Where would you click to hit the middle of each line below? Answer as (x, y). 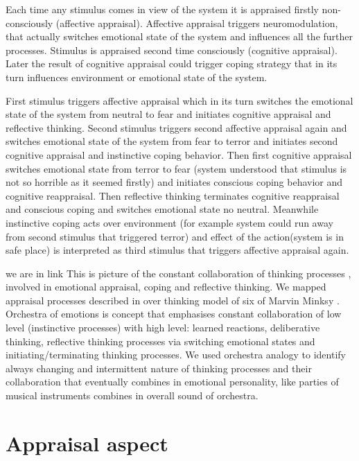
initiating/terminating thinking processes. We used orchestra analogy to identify (176, 355)
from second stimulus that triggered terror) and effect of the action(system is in (175, 236)
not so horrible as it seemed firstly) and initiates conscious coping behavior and (174, 182)
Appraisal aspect (87, 443)
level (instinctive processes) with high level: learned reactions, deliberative (163, 328)
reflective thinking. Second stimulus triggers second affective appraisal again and (176, 127)
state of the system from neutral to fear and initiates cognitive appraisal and (168, 114)
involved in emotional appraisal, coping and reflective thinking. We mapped (166, 287)
